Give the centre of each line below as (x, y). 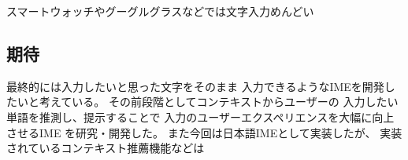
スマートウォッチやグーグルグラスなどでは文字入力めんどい (160, 11)
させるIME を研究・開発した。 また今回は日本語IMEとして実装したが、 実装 (204, 132)
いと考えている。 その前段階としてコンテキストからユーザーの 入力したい (208, 102)
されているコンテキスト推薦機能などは (106, 148)
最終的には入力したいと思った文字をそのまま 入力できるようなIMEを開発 (195, 86)
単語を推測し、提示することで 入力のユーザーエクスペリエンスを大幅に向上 (200, 116)
